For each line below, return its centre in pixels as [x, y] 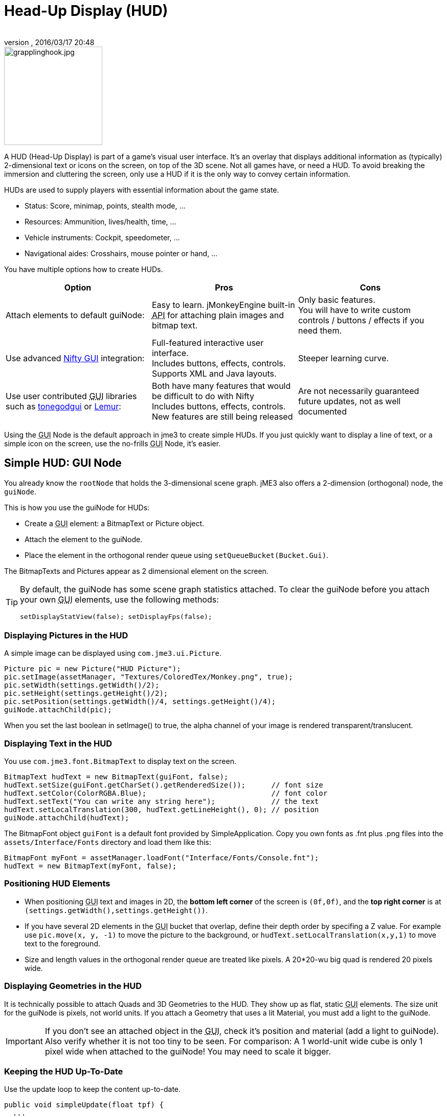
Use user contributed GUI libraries [71, 396]
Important [24, 1041]
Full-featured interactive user [208, 343]
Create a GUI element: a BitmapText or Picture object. [115, 523]
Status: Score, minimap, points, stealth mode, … [105, 205]
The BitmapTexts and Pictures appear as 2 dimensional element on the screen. [136, 571]
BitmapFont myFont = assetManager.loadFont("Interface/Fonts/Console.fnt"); [162, 858]
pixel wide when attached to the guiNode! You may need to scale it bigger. [188, 1051]
